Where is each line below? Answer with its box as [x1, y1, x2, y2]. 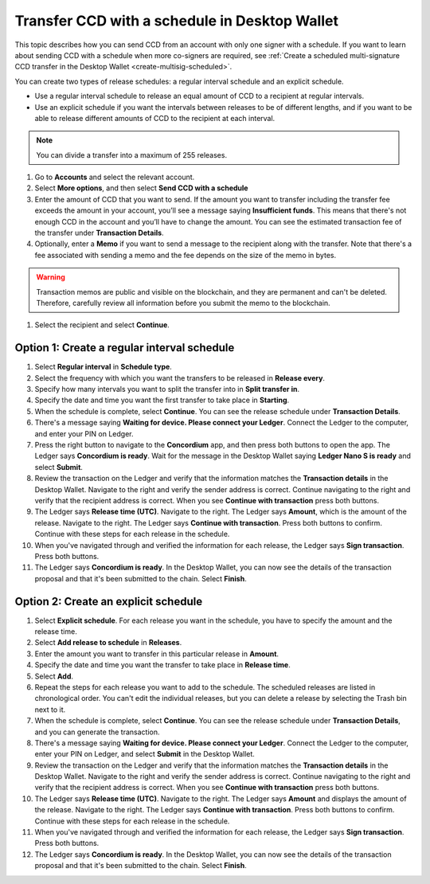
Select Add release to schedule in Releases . [34, 638, 182, 647]
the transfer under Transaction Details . [34, 228, 164, 238]
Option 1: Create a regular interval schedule [14, 341, 235, 354]
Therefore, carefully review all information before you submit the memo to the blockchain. [36, 298, 330, 307]
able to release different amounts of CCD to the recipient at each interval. [34, 113, 276, 123]
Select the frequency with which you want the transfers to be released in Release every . [34, 373, 326, 382]
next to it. [34, 705, 66, 714]
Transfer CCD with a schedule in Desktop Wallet [14, 12, 338, 29]
